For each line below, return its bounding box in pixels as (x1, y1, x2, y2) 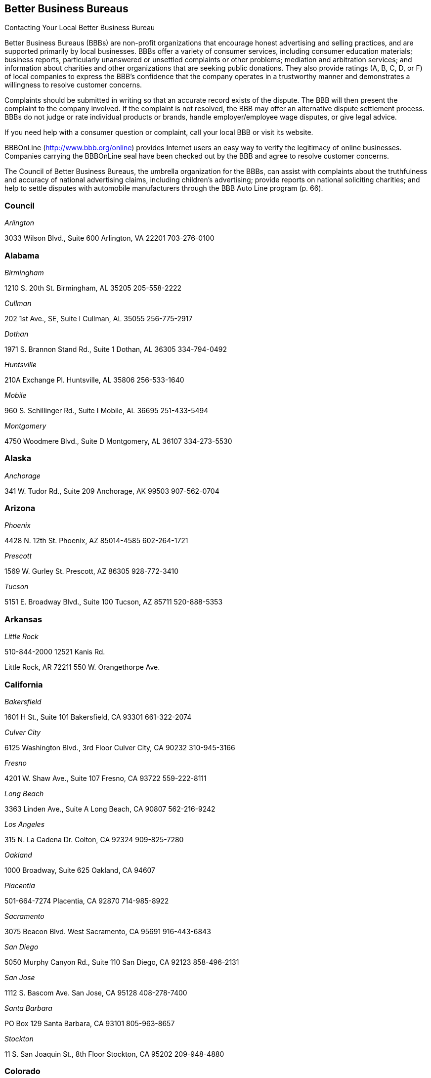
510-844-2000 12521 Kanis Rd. (4, 647, 105, 656)
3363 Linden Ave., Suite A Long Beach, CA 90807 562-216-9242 (4, 804, 215, 813)
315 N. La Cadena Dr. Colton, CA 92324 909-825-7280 (4, 835, 184, 844)
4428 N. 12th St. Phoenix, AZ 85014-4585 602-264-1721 (4, 536, 188, 545)
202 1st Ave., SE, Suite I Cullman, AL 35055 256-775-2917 (4, 314, 193, 323)
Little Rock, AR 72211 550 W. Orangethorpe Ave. (4, 663, 160, 672)
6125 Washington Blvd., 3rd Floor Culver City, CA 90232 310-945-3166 (4, 743, 235, 752)
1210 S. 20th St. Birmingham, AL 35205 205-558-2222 (4, 283, 182, 292)
